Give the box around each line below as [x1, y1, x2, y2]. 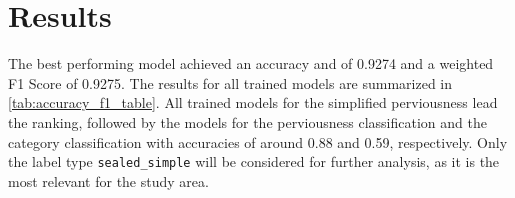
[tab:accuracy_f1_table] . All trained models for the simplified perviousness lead [8, 92, 498, 113]
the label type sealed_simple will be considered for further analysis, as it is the [8, 151, 500, 172]
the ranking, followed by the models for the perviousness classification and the [8, 111, 487, 132]
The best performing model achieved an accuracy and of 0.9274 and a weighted [8, 53, 494, 74]
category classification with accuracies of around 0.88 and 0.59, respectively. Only [8, 131, 508, 152]
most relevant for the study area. [8, 170, 209, 191]
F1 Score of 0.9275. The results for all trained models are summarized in [8, 72, 453, 93]
